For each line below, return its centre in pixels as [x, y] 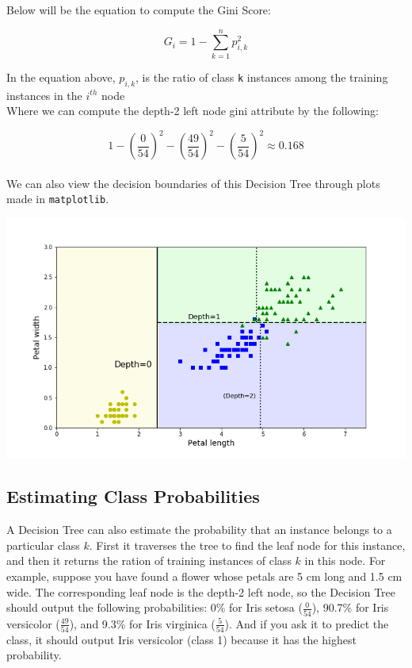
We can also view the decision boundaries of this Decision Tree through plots [193, 183]
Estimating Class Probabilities [133, 496]
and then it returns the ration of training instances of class [149, 561]
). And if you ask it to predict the [307, 623]
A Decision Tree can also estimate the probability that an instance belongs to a [199, 530]
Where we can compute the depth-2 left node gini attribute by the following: [193, 111]
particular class [43, 545]
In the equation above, [61, 77]
